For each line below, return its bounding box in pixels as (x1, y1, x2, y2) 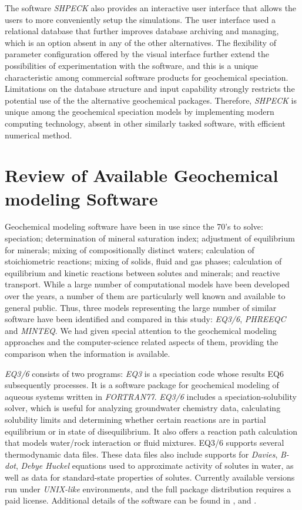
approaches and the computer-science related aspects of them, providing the (5, 336, 278, 348)
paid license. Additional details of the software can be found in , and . (5, 494, 257, 506)
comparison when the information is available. (5, 347, 170, 359)
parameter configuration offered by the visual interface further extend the (5, 48, 269, 60)
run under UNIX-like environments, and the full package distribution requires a (5, 482, 291, 495)
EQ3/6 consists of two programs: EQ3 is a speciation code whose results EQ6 (5, 367, 284, 379)
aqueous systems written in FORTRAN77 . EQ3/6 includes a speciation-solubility (5, 390, 297, 402)
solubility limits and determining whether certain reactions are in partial (5, 413, 266, 425)
